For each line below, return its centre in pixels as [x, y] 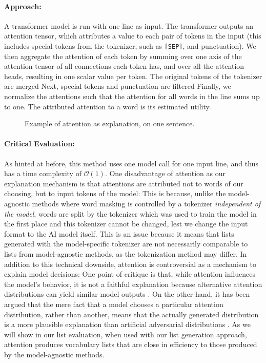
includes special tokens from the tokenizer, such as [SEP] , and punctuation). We [130, 45]
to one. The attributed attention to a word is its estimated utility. [108, 106]
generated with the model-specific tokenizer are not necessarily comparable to [126, 244]
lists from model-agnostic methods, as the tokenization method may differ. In [126, 253]
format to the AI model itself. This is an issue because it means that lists [119, 233]
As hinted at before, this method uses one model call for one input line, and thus [131, 163]
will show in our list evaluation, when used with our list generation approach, [126, 334]
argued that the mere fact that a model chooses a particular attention [114, 304]
